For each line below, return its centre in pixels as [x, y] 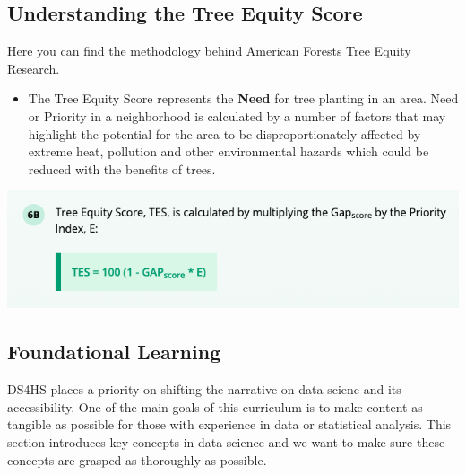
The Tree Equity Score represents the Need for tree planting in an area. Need [243, 98]
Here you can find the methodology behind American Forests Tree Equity [209, 51]
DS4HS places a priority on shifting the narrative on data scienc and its [204, 389]
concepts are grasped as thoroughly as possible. [137, 459]
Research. [34, 68]
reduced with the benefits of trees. [122, 168]
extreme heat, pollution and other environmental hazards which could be [229, 151]
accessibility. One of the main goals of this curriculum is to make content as [215, 406]
